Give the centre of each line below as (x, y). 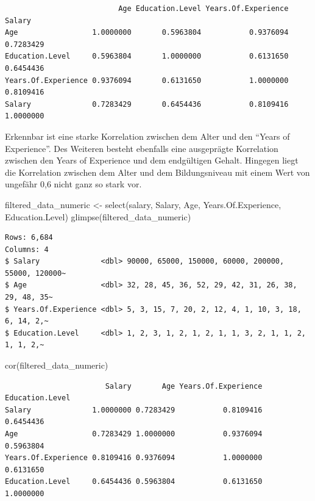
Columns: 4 (27, 249)
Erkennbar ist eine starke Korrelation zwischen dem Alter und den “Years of (147, 136)
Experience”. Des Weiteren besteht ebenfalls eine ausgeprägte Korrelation (142, 148)
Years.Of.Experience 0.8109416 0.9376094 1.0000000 (134, 458)
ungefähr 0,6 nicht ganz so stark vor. (73, 184)
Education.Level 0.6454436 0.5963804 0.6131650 (134, 482)
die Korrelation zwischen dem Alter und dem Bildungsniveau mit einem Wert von (157, 172)
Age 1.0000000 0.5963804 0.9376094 (147, 33)
